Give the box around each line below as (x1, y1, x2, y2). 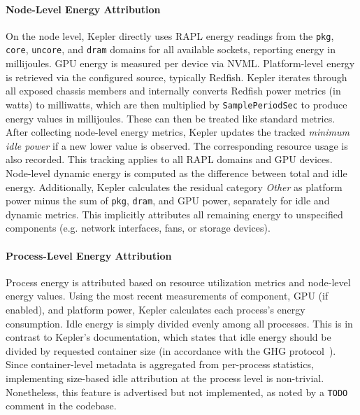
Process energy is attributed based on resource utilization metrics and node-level (6, 274, 351, 289)
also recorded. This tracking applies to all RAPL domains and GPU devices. (6, 152, 333, 167)
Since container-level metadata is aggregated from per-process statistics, (6, 357, 314, 372)
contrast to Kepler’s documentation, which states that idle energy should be (6, 330, 331, 344)
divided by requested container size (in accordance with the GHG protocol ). (6, 343, 336, 358)
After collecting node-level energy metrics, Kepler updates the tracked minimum (6, 125, 350, 139)
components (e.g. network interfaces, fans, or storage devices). (6, 220, 271, 235)
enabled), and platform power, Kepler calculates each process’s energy (6, 302, 305, 316)
